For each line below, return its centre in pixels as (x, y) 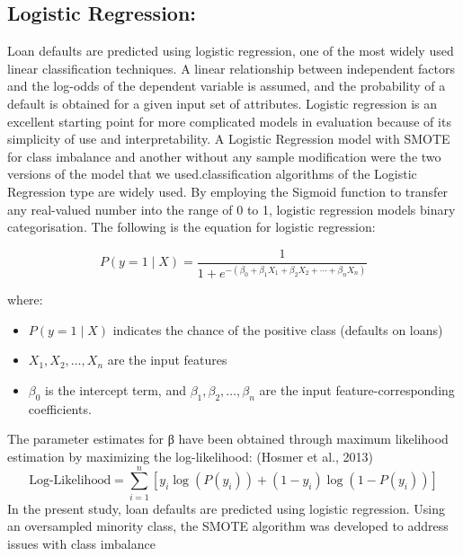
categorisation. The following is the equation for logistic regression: (191, 227)
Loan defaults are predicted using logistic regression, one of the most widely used (231, 51)
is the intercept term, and (116, 389)
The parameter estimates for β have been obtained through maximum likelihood (228, 439)
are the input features (167, 360)
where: (25, 300)
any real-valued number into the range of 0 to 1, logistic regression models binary (231, 209)
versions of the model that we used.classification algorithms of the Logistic (212, 174)
